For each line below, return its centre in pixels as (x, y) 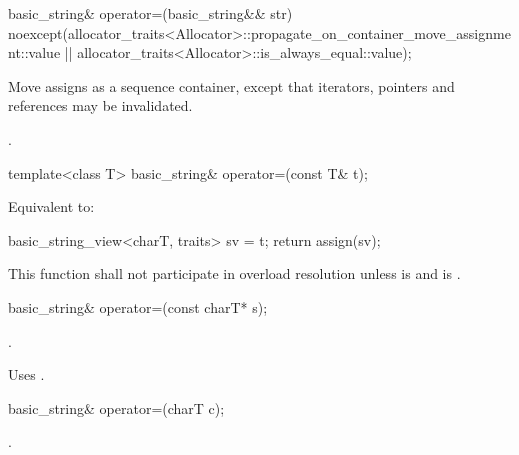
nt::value (34, 52)
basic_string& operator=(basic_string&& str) (150, 13)
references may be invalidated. (100, 105)
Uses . (26, 374)
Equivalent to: (51, 206)
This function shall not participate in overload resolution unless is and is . (234, 273)
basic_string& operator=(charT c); (116, 407)
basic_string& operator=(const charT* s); (138, 306)
